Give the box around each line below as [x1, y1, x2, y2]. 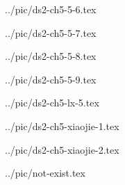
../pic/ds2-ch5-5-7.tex [5, 25, 97, 40]
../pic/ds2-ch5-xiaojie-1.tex [5, 118, 119, 133]
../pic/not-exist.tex [5, 166, 85, 180]
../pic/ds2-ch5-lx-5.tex [5, 95, 99, 110]
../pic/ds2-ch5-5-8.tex [5, 49, 97, 63]
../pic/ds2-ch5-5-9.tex [5, 72, 97, 86]
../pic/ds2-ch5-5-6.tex [5, 2, 97, 16]
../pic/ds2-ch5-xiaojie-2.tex [5, 142, 119, 156]
